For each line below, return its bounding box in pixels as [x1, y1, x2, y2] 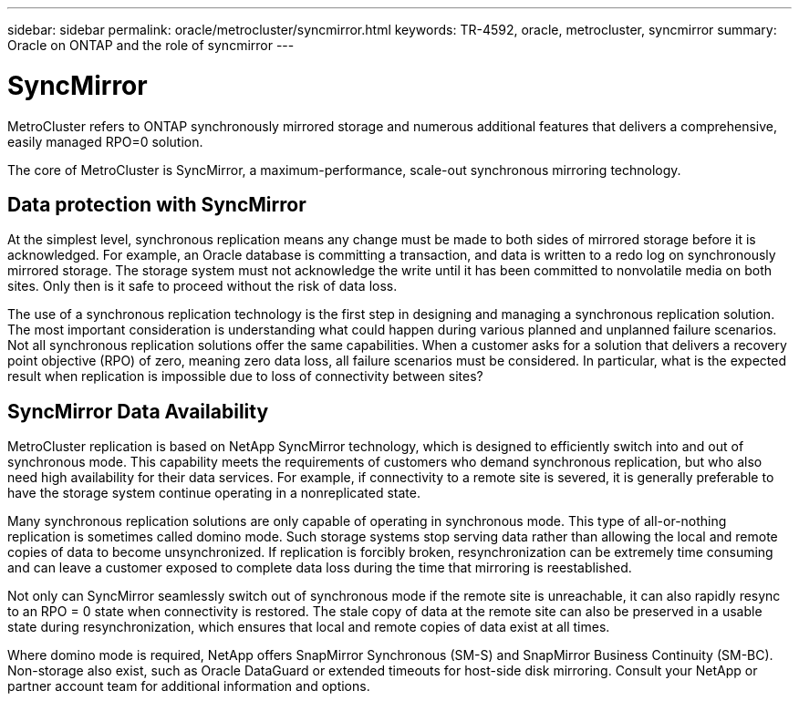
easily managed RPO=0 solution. [7, 133, 203, 149]
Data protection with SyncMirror [7, 192, 306, 216]
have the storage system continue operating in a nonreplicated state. [7, 485, 420, 501]
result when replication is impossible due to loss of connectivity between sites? [7, 368, 483, 385]
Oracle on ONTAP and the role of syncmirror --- [7, 37, 295, 53]
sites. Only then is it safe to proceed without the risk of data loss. [7, 278, 398, 294]
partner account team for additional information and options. [7, 678, 370, 695]
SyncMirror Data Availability [7, 399, 269, 423]
